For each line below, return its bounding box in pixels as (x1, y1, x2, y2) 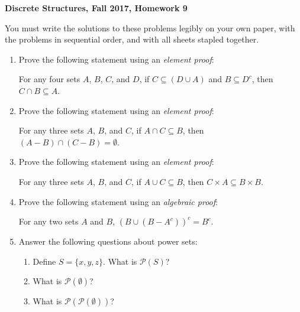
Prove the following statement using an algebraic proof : (18, 195, 218, 207)
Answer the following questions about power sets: (18, 235, 198, 248)
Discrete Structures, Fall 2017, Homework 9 (5, 2, 188, 14)
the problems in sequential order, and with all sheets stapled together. (5, 33, 259, 45)
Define (33, 255, 56, 267)
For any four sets (18, 73, 80, 85)
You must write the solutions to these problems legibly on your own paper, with (5, 21, 295, 34)
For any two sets (18, 215, 79, 227)
